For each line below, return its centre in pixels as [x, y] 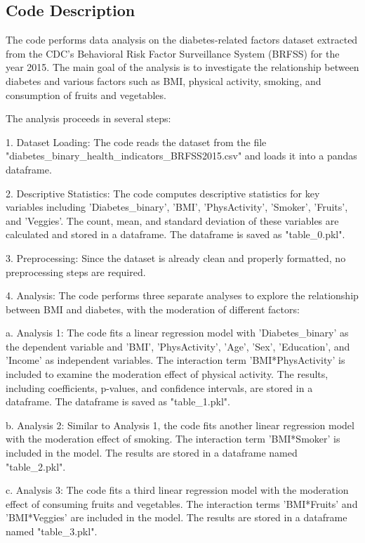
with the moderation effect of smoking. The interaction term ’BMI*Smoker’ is [173, 439]
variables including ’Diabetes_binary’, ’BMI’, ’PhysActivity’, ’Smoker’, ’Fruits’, [177, 207]
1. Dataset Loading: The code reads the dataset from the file [136, 142]
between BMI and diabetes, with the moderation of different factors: [153, 309]
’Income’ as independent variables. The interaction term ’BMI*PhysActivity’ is [175, 360]
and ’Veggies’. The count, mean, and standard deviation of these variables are [172, 220]
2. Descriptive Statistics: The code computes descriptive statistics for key [163, 193]
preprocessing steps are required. [76, 271]
